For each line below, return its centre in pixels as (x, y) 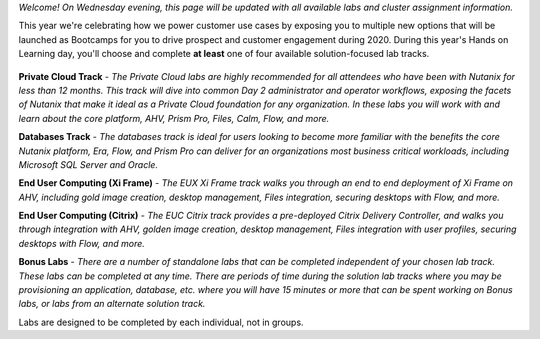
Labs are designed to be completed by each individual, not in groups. (161, 322)
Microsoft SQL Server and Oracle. (88, 164)
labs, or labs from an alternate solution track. (112, 304)
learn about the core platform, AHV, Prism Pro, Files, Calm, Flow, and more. (174, 118)
